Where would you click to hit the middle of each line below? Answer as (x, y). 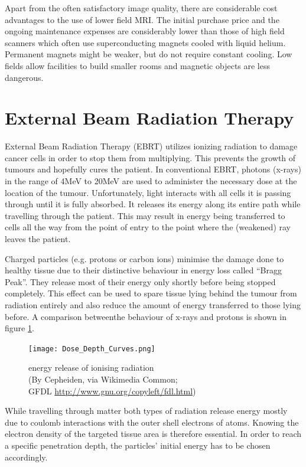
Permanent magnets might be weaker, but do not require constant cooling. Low (149, 54)
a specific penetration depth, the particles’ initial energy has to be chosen (138, 445)
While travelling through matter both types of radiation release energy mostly (146, 411)
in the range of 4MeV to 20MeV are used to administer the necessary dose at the (151, 181)
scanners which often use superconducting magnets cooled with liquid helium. (145, 42)
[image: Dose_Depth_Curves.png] (92, 349)
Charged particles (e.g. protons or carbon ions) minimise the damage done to (144, 258)
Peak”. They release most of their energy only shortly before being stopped (140, 281)
